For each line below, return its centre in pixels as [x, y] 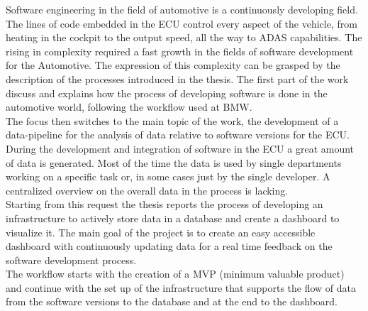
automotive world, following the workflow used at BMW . [129, 107]
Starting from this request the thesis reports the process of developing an [165, 204]
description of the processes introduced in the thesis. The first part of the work [177, 78]
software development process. [71, 260]
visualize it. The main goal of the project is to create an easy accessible [161, 232]
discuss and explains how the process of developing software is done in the [167, 93]
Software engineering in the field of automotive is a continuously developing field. [182, 9]
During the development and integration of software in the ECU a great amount [180, 148]
